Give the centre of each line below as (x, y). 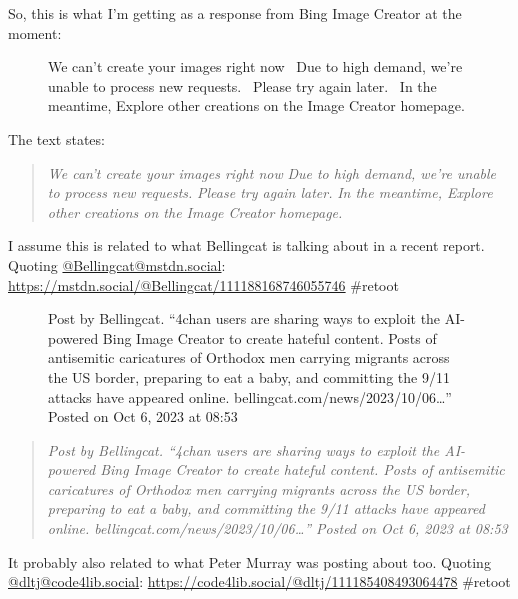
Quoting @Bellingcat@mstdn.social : (117, 264)
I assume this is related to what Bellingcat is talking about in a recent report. (246, 245)
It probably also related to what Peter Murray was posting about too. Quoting (249, 561)
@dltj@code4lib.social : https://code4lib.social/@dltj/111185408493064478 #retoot (259, 581)
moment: (35, 32)
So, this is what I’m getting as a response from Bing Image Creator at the (235, 13)
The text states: (56, 138)
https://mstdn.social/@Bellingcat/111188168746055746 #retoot (203, 284)
